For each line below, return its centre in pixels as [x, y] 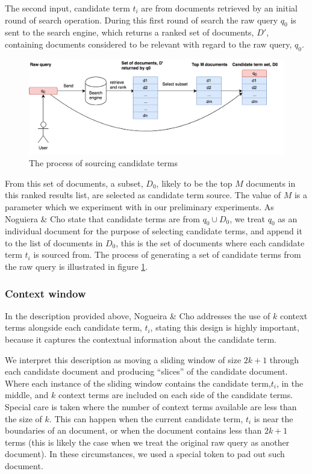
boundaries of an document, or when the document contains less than [133, 430]
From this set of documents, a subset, [74, 183]
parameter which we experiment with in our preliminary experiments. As [139, 206]
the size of [23, 418]
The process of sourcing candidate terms [103, 163]
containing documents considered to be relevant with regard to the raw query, [148, 44]
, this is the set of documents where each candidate [210, 242]
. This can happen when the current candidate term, [146, 418]
